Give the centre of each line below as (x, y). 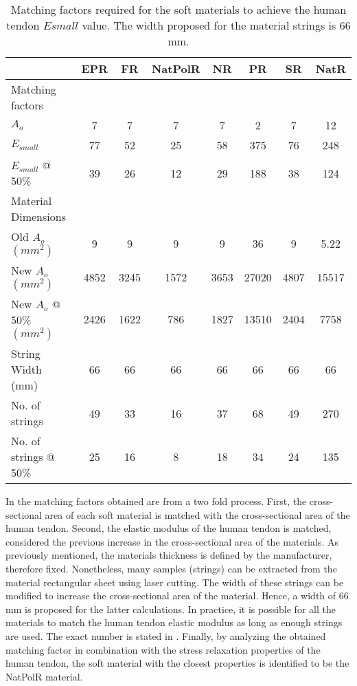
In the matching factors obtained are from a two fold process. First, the (156, 501)
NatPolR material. (44, 676)
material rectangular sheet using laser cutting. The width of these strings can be (175, 582)
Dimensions (38, 216)
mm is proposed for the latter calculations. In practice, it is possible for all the (171, 609)
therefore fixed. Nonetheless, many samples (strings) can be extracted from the (171, 568)
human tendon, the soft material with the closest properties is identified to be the (177, 663)
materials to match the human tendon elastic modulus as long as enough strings (174, 622)
